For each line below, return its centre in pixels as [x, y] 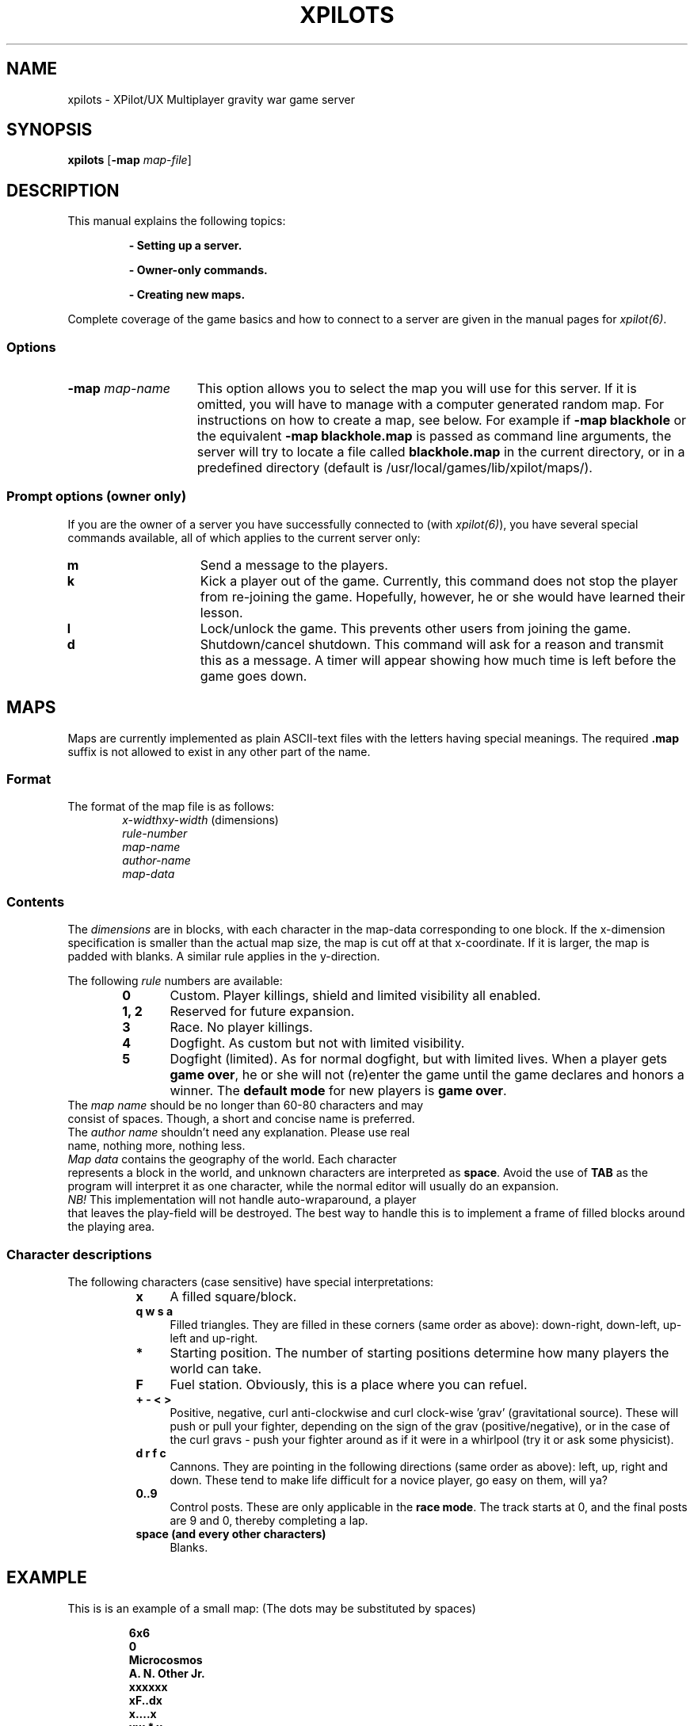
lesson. [221, 612]
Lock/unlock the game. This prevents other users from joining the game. [416, 628]
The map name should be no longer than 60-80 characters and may [246, 1105]
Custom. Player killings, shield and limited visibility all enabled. [355, 996]
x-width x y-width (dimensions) [200, 820]
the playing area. [111, 1227]
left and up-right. [214, 1338]
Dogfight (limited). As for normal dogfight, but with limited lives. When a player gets [419, 1059]
